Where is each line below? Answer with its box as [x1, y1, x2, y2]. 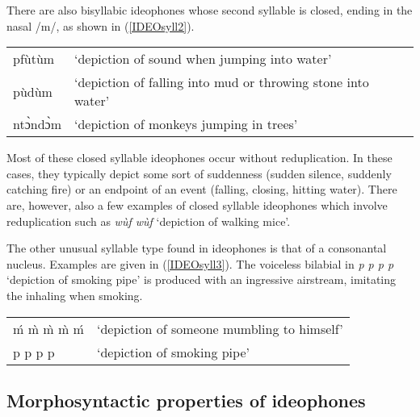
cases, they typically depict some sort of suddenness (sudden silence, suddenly [6, 165, 392, 181]
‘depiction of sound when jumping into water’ [74, 49, 332, 69]
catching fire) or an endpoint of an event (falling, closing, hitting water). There [6, 181, 397, 198]
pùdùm [13, 81, 52, 101]
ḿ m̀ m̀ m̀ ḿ [13, 319, 84, 338]
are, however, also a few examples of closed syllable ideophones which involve [6, 196, 388, 213]
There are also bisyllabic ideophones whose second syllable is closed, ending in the [6, 2, 413, 18]
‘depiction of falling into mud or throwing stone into [74, 73, 369, 92]
